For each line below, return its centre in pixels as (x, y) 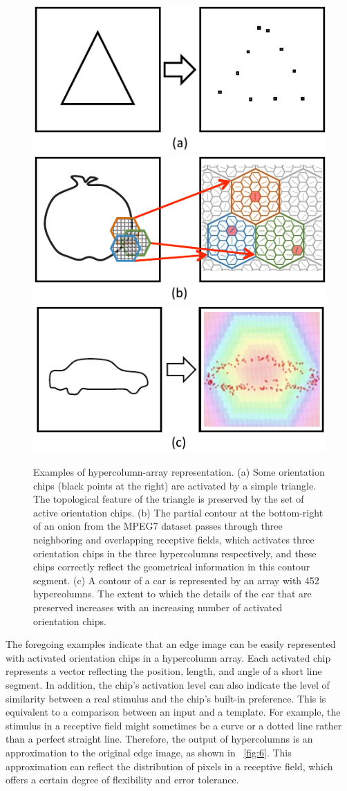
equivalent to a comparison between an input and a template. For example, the (173, 712)
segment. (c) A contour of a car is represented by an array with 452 (176, 580)
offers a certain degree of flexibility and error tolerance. (122, 780)
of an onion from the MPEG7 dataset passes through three (158, 526)
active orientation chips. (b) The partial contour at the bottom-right (178, 512)
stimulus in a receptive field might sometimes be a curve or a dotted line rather (174, 725)
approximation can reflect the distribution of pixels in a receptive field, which (169, 766)
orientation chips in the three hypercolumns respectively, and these (175, 553)
